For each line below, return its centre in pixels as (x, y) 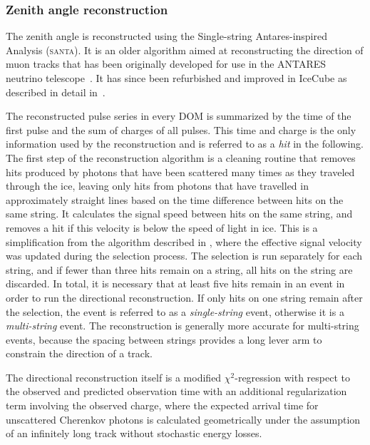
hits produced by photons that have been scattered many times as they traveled (180, 172)
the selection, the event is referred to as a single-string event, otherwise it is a (175, 311)
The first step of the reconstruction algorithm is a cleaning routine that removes (181, 157)
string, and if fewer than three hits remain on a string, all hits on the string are (179, 269)
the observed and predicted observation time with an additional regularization (176, 391)
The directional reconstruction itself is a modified (114, 377)
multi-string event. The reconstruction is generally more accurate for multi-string (183, 326)
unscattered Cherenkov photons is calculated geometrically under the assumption (183, 419)
